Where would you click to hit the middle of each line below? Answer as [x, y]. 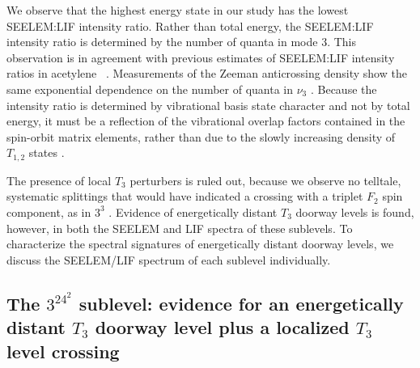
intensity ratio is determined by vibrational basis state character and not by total [208, 105]
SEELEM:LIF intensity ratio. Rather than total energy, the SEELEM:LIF [190, 25]
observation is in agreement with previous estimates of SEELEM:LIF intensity [201, 57]
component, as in [49, 211]
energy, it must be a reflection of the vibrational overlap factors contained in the [206, 121]
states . [47, 152]
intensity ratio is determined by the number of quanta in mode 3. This [182, 42]
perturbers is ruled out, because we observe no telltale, [265, 180]
